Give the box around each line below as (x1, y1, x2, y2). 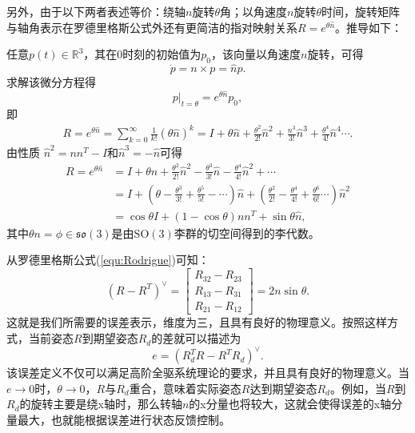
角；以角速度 (219, 3, 287, 19)
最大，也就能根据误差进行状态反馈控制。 (17, 411, 230, 427)
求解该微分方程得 (6, 74, 96, 90)
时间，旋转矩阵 (321, 3, 400, 19)
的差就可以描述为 (151, 330, 241, 347)
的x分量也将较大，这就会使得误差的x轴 (189, 395, 392, 412)
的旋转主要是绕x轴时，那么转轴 (19, 395, 182, 412)
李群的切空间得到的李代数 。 (174, 224, 320, 241)
